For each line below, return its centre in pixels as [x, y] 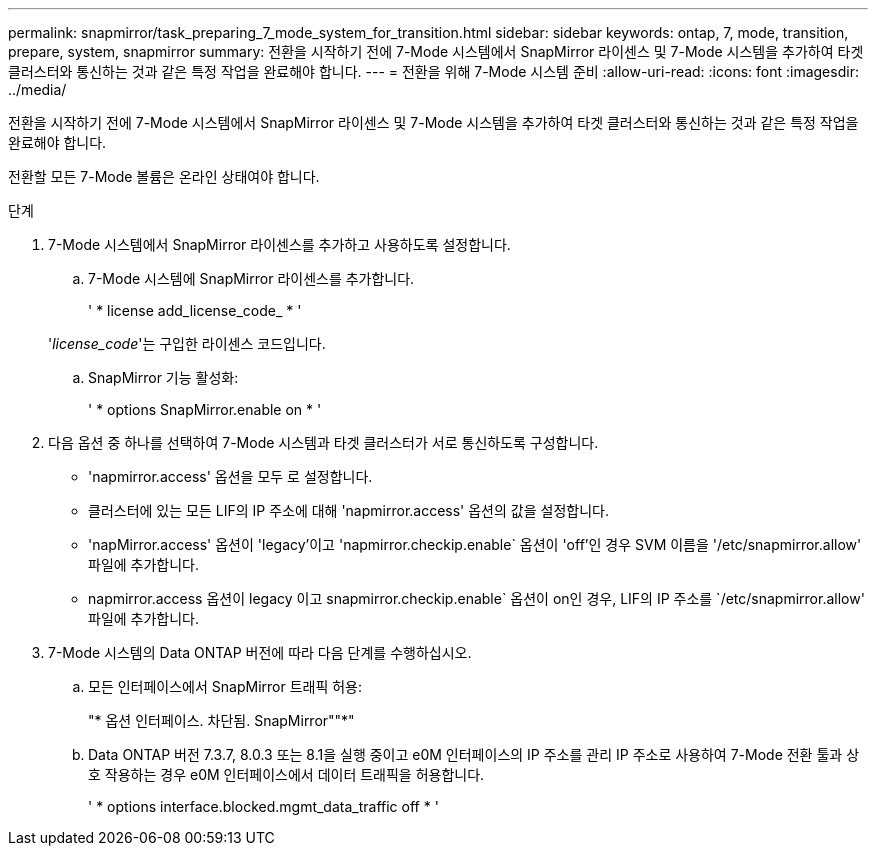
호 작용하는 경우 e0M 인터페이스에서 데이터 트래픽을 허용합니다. [286, 774]
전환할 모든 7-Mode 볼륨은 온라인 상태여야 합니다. [164, 176]
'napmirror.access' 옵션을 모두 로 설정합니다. [230, 476]
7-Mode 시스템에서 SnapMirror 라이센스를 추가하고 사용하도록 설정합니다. [279, 244]
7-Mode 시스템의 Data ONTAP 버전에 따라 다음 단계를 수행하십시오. [260, 652]
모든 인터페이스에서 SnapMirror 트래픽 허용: [225, 686]
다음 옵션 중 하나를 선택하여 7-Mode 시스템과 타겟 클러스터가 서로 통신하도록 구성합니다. [323, 442]
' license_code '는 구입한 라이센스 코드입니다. [187, 343]
